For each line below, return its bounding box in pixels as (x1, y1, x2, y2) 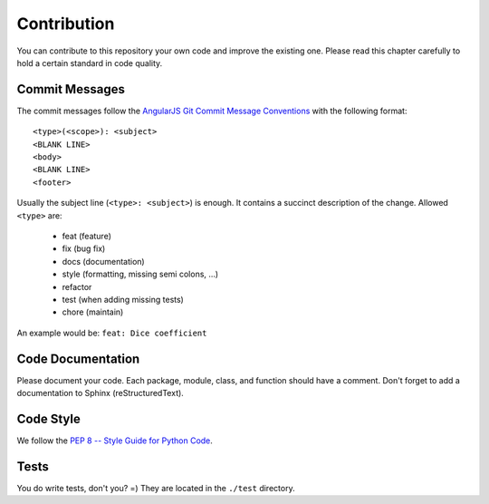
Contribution (16, 14, 115, 34)
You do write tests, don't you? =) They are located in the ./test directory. (16, 482, 295, 493)
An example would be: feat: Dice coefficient (16, 327, 207, 338)
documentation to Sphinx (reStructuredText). (16, 388, 185, 398)
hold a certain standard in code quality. (16, 57, 163, 68)
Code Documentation (16, 351, 140, 366)
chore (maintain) (62, 306, 124, 317)
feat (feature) (62, 230, 112, 241)
